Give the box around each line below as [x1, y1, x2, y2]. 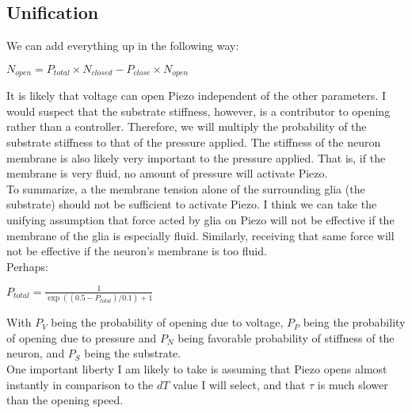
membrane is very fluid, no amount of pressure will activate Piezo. [6, 165, 328, 182]
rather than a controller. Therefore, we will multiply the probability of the [6, 118, 367, 135]
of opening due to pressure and [6, 329, 157, 346]
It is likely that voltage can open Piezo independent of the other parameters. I [6, 87, 387, 104]
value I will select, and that [173, 376, 306, 392]
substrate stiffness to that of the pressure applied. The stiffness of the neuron [6, 134, 381, 151]
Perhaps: [6, 258, 48, 274]
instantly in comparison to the [6, 376, 154, 392]
